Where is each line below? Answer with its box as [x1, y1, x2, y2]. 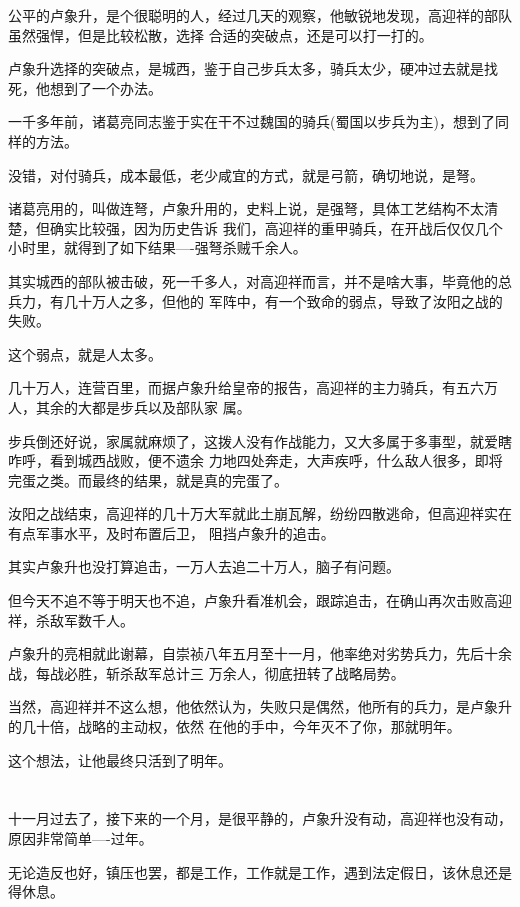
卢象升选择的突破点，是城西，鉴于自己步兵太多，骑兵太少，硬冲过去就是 [8, 58, 484, 79]
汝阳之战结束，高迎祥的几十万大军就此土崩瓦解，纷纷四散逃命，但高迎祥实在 [8, 503, 512, 524]
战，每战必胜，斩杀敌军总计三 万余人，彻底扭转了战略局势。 [8, 662, 405, 683]
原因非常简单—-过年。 [8, 828, 153, 848]
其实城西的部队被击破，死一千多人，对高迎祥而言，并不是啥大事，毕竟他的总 [8, 270, 512, 291]
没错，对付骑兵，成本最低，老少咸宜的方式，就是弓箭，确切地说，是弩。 [8, 164, 484, 185]
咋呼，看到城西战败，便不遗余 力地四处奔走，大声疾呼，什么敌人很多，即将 [8, 450, 503, 471]
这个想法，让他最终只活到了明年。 [8, 749, 232, 770]
